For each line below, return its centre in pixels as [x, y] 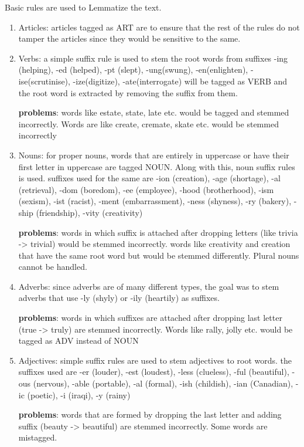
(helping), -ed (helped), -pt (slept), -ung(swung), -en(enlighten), [133, 70]
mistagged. [38, 437]
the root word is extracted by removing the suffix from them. [128, 92]
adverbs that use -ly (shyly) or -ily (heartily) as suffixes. [119, 298]
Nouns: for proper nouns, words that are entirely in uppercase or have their [154, 155]
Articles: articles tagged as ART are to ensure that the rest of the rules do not [159, 27]
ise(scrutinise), [44, 81]
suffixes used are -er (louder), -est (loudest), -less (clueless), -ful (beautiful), [154, 372]
